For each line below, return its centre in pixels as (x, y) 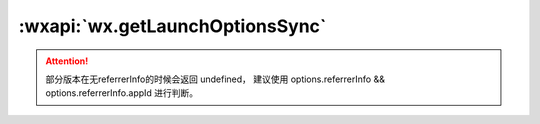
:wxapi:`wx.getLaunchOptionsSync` (172, 26)
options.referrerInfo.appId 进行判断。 (122, 93)
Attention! (67, 61)
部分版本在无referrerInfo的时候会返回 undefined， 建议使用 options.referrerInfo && (215, 79)
